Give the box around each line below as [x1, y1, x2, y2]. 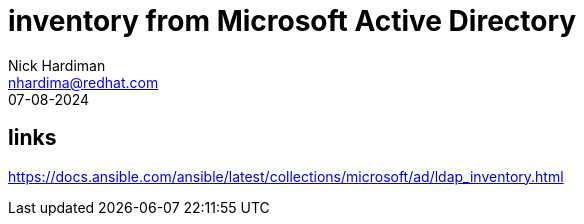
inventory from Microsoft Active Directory [8, 4, 577, 38]
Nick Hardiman [8, 56, 106, 74]
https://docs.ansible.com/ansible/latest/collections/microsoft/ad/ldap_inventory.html [8, 167, 564, 185]
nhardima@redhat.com [8, 73, 159, 91]
